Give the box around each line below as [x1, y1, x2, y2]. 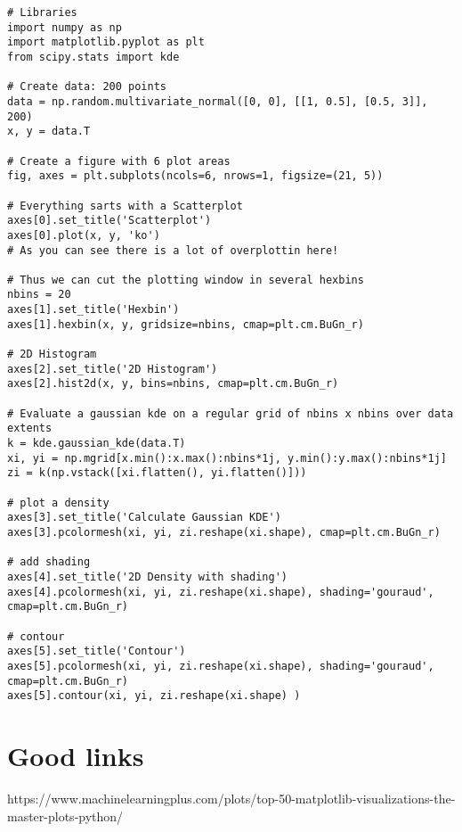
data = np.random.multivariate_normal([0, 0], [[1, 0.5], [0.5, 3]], [7, 95, 428, 108]
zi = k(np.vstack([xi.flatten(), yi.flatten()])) [7, 466, 307, 480]
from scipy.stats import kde [7, 50, 180, 63]
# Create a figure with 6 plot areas [7, 154, 231, 168]
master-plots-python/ [7, 806, 124, 825]
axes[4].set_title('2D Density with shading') [7, 570, 288, 583]
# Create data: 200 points [7, 80, 166, 94]
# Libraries [7, 6, 77, 19]
